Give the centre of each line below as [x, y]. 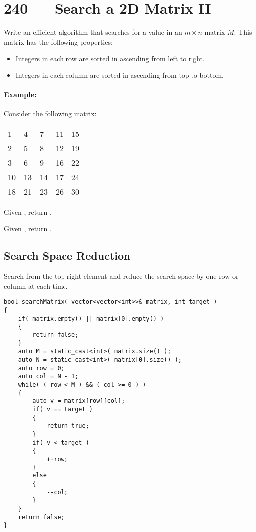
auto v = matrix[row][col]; [79, 401]
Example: [20, 95]
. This [243, 32]
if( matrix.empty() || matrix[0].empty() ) [91, 318]
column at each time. [36, 286]
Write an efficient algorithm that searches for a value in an [93, 32]
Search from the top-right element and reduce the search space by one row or [121, 276]
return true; [68, 426]
